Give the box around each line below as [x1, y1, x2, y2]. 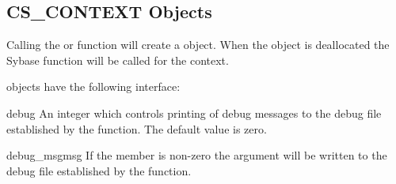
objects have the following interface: [6, 78, 181, 95]
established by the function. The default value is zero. [6, 120, 267, 137]
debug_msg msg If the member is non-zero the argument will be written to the [6, 147, 387, 163]
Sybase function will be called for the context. [6, 51, 229, 68]
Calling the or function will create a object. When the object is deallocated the [6, 36, 390, 53]
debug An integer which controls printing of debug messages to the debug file [6, 104, 382, 121]
